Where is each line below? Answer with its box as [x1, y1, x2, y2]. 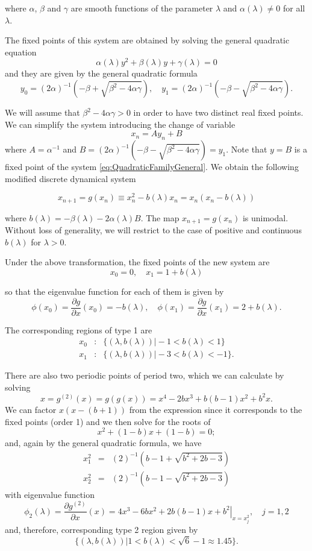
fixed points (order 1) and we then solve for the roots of [5, 415, 211, 427]
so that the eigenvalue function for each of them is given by [5, 285, 224, 297]
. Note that [226, 143, 267, 156]
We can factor [5, 403, 57, 415]
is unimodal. [242, 211, 289, 224]
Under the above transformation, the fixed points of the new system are [5, 256, 270, 268]
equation [5, 45, 37, 58]
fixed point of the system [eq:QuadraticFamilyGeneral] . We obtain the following [5, 160, 299, 173]
